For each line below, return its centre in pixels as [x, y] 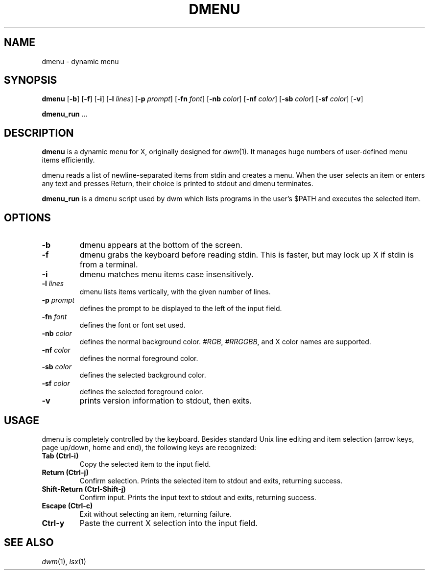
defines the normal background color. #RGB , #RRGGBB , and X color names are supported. [225, 342]
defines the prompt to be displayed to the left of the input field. [181, 309]
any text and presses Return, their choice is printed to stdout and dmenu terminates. [178, 184]
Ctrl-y [53, 523]
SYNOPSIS [31, 80]
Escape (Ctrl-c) [67, 505]
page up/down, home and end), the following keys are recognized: [149, 447]
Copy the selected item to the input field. [145, 464]
